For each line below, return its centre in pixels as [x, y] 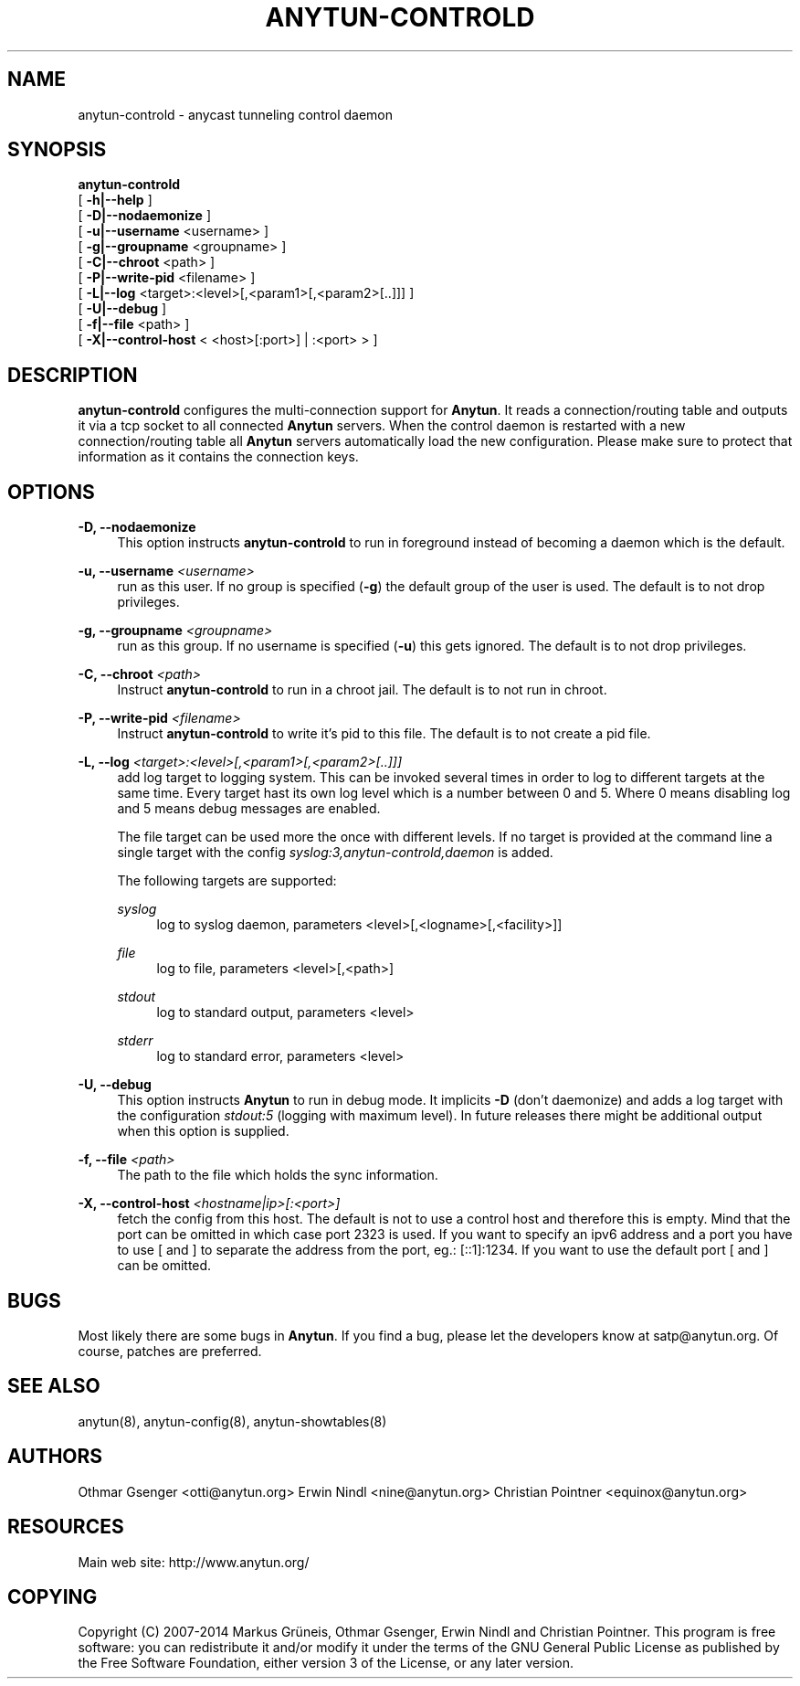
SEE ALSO [54, 1386]
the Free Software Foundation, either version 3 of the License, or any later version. [326, 1663]
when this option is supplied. [203, 1131]
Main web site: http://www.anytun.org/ [194, 1562]
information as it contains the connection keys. [218, 457]
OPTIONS [51, 492]
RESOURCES [66, 1527]
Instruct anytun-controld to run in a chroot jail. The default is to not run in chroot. [362, 690]
